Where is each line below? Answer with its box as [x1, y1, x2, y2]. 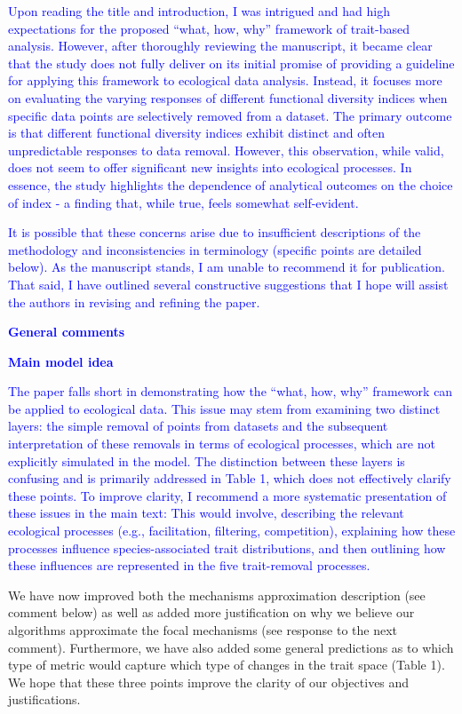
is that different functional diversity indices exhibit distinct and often [8, 123, 385, 142]
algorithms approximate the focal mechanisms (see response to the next [8, 621, 398, 639]
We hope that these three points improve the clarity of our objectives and [8, 672, 410, 691]
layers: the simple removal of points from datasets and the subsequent [8, 416, 388, 435]
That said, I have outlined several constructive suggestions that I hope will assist [8, 274, 449, 293]
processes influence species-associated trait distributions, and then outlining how [8, 538, 446, 557]
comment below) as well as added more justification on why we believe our [8, 603, 415, 622]
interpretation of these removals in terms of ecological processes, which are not [8, 434, 435, 453]
